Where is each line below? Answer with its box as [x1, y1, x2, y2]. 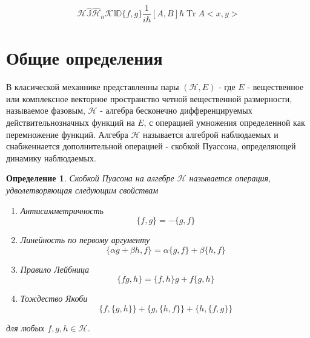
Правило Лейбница [20, 262, 90, 275]
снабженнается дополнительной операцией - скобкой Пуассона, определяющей [6, 140, 296, 152]
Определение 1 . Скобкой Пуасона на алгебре [6, 172, 174, 184]
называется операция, [189, 172, 271, 184]
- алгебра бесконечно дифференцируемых [100, 104, 252, 117]
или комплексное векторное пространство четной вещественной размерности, [6, 92, 292, 105]
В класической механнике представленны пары [6, 80, 179, 93]
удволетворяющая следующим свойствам [6, 183, 159, 196]
